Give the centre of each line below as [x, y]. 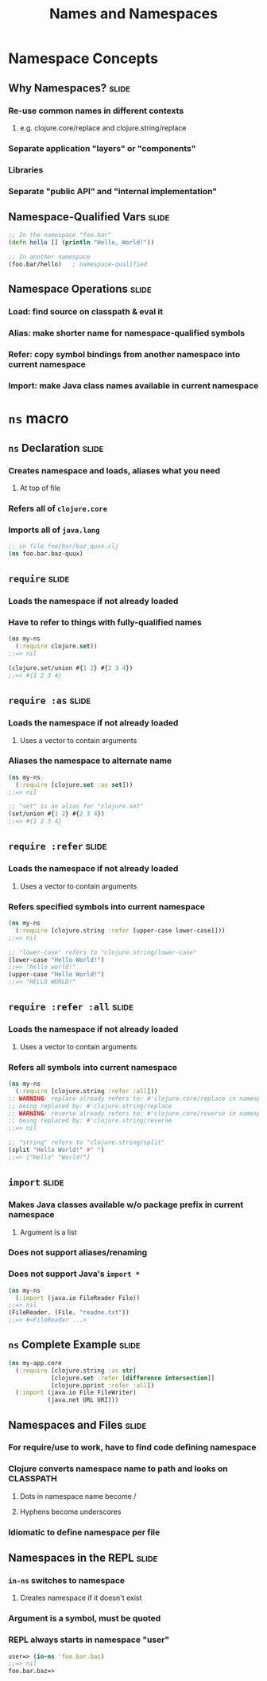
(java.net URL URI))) [83, 1400]
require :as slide [50, 700]
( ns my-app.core [35, 1363]
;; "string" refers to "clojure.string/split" [87, 1142]
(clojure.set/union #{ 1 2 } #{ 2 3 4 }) [71, 668]
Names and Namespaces [133, 14]
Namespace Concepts [83, 58]
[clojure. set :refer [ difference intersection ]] [133, 1378]
